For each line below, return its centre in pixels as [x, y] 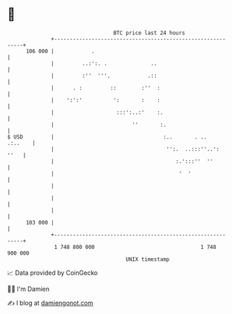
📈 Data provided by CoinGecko [53, 273]
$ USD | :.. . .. [107, 137]
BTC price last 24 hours [149, 33]
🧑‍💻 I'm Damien [29, 289]
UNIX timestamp [148, 259]
